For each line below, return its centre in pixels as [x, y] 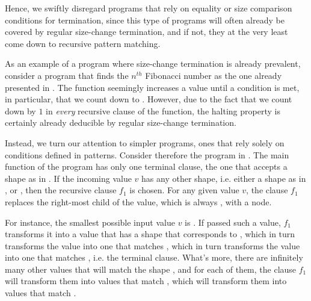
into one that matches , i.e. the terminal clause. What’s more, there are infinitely [154, 257]
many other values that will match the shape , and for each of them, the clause [151, 269]
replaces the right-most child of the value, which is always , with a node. [138, 201]
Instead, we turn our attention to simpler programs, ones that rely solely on [145, 142]
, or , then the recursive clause [61, 190]
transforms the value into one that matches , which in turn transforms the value [152, 245]
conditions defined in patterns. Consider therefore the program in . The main [147, 154]
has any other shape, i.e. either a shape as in [224, 178]
